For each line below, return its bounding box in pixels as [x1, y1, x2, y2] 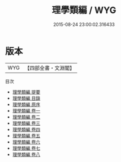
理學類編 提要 [12, 88, 40, 95]
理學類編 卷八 [12, 151, 40, 157]
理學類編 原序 [12, 101, 40, 107]
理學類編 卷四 [12, 126, 40, 132]
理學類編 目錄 [12, 95, 40, 101]
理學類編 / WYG [51, 4, 116, 16]
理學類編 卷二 [12, 113, 40, 120]
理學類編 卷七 [12, 145, 40, 151]
